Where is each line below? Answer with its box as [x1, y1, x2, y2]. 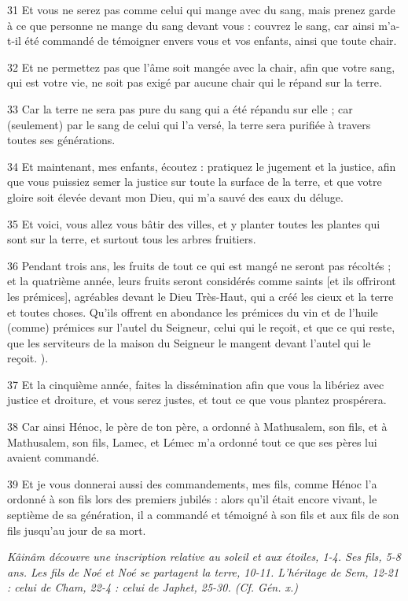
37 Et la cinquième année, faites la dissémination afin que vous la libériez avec [7, 376, 384, 392]
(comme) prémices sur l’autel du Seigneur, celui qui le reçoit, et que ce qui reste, [7, 319, 395, 336]
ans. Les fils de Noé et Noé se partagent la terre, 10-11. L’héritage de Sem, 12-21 [7, 563, 399, 580]
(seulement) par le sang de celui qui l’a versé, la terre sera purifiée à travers [7, 116, 371, 132]
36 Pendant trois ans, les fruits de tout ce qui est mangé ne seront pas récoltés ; [7, 257, 391, 273]
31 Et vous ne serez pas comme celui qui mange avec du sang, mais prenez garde [7, 2, 395, 17]
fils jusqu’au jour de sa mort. [7, 521, 146, 538]
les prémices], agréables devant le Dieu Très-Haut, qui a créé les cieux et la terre [7, 288, 394, 304]
